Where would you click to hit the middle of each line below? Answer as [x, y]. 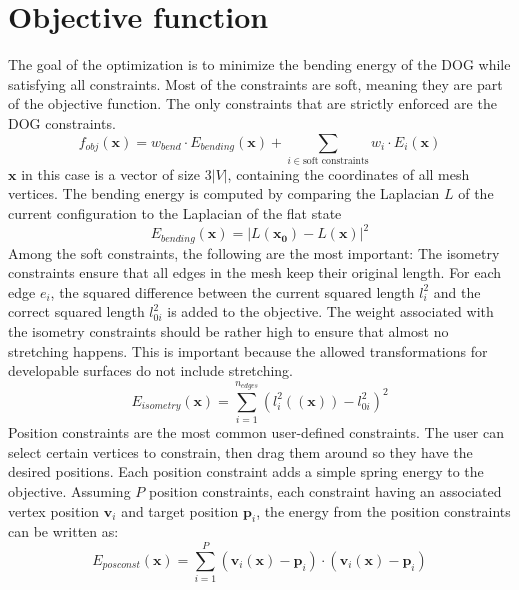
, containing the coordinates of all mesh [348, 173]
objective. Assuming [69, 491]
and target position [180, 510]
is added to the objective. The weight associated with [330, 311]
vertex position [54, 510]
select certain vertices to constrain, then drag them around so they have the [240, 451]
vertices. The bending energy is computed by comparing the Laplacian [224, 193]
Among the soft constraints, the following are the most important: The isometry [254, 252]
